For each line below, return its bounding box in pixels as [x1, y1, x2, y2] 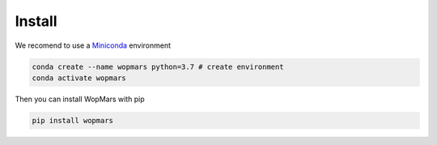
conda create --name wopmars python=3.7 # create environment [32, 62, 284, 71]
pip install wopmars [32, 116, 113, 125]
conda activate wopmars [32, 73, 127, 83]
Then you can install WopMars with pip [15, 94, 145, 104]
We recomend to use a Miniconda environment [15, 41, 172, 50]
